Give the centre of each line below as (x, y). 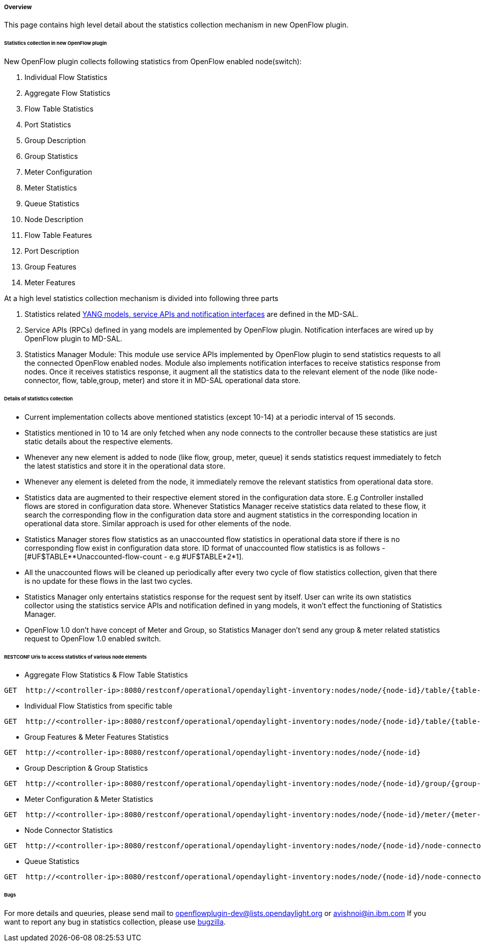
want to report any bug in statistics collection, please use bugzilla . (115, 922)
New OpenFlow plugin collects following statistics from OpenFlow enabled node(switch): (153, 62)
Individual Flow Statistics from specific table (99, 706)
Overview (18, 7)
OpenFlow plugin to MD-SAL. (73, 339)
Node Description (54, 220)
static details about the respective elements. (99, 441)
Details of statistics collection (38, 398)
